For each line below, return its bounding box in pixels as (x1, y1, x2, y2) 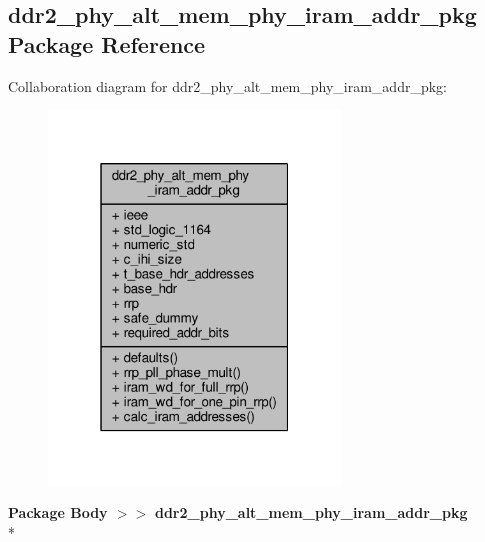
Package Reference (8, 28, 206, 59)
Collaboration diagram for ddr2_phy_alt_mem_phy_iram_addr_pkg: (8, 75, 447, 96)
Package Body (8, 502, 108, 523)
